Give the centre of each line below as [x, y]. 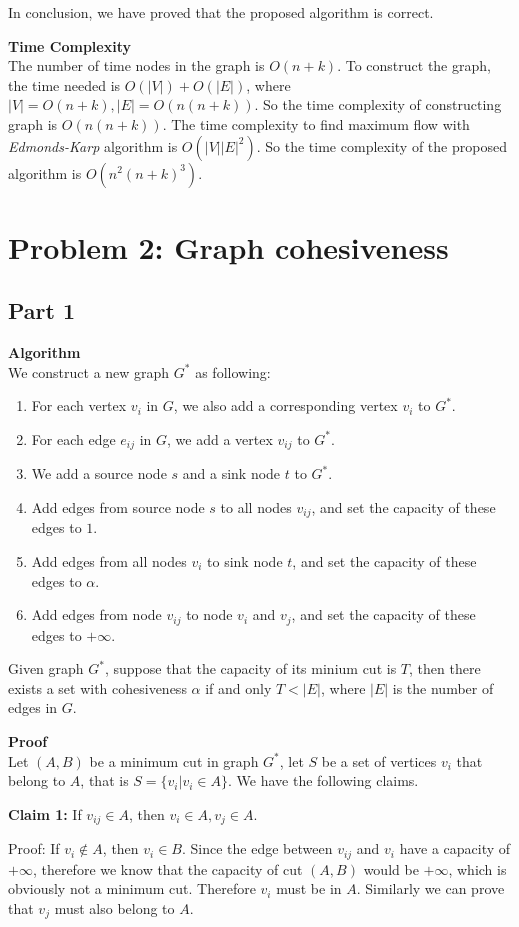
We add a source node [99, 473]
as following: [233, 371]
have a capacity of [455, 848]
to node [209, 614]
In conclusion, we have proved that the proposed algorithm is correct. [221, 12]
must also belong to [114, 907]
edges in [33, 707]
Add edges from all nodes [109, 561]
